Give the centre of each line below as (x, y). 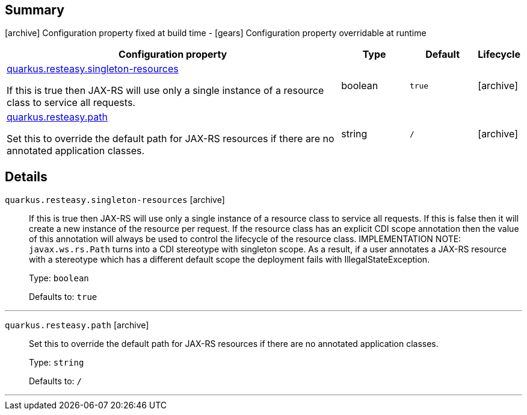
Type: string (57, 363)
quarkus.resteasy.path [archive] (77, 325)
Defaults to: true (63, 297)
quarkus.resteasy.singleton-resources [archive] (115, 200)
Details (26, 176)
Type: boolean (59, 278)
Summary (35, 10)
